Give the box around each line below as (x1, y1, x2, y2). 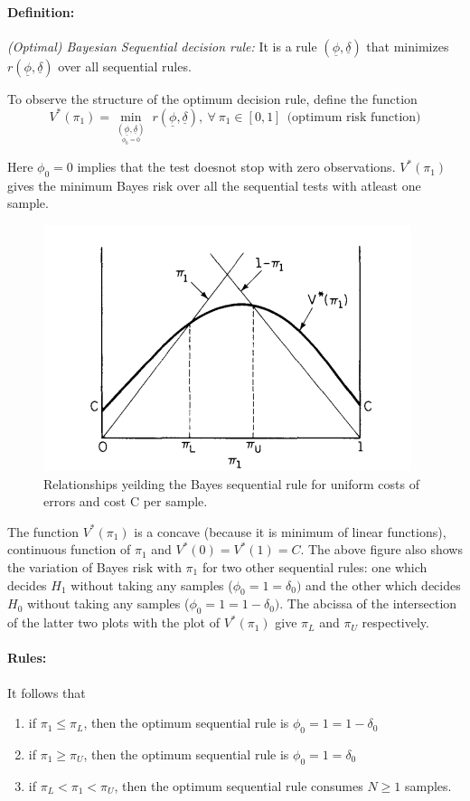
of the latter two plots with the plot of (7, 613, 221, 632)
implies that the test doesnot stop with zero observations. (77, 157, 396, 176)
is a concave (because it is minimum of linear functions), (134, 522, 446, 541)
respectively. (362, 613, 429, 632)
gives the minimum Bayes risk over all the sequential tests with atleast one (7, 175, 421, 194)
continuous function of (7, 540, 131, 559)
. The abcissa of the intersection (279, 594, 457, 613)
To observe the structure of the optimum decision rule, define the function (7, 89, 418, 108)
